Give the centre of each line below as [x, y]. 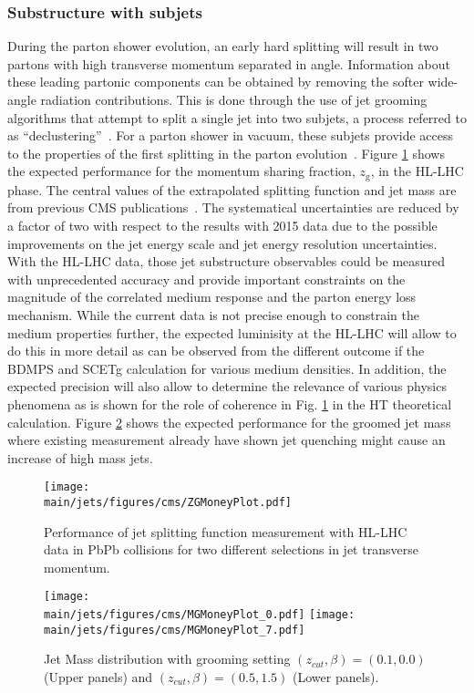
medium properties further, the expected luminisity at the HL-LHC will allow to [232, 332]
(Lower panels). [335, 676]
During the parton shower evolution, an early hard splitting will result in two [223, 46]
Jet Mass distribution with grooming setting [167, 659]
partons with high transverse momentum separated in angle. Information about [229, 63]
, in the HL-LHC [417, 171]
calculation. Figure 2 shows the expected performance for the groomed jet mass [229, 422]
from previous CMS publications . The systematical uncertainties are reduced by [233, 207]
